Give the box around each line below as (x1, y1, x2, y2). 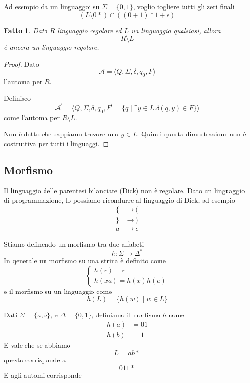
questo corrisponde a (4, 355, 66, 365)
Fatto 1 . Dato (4, 25, 47, 35)
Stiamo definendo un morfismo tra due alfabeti (4, 238, 144, 248)
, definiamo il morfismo (91, 310, 160, 320)
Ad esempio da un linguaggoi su (4, 1, 100, 11)
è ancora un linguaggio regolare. (4, 42, 99, 52)
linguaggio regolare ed (57, 25, 122, 35)
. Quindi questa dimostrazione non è (137, 129, 246, 139)
